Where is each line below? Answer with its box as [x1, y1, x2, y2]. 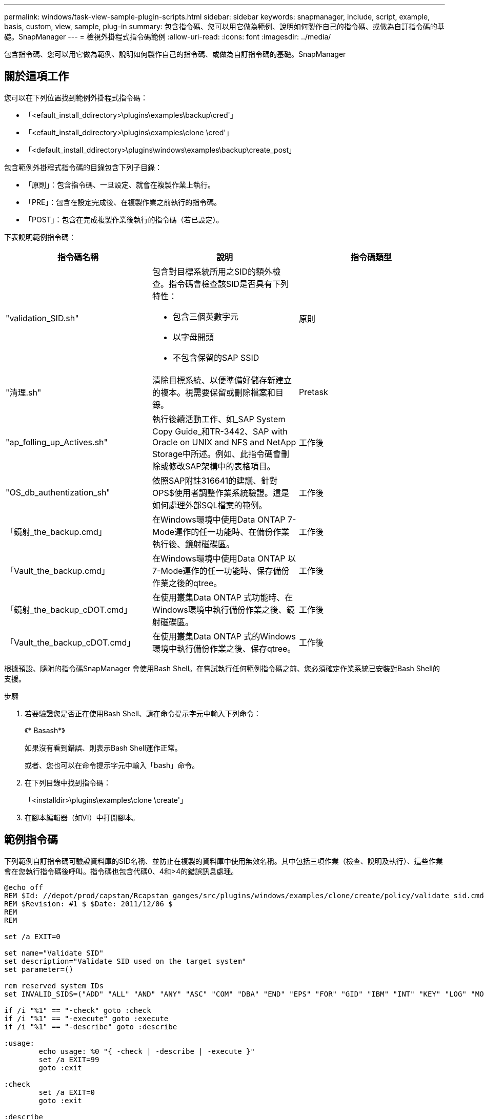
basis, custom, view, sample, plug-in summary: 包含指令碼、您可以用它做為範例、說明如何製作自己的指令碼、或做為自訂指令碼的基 [4, 22, 445, 31]
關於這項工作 [4, 70, 69, 83]
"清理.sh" [6, 387, 42, 398]
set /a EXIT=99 [38, 1055, 99, 1064]
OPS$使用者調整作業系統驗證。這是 [152, 487, 289, 498]
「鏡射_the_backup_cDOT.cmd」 [6, 604, 132, 615]
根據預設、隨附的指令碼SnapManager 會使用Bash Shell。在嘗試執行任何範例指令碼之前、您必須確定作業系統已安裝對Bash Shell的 [4, 664, 440, 673]
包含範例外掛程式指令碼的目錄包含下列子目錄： [4, 162, 162, 172]
